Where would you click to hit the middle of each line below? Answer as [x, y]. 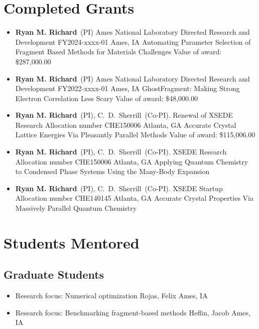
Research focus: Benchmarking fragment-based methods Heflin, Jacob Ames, [133, 312]
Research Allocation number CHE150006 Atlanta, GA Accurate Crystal [126, 125]
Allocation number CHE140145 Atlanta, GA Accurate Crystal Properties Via [134, 198]
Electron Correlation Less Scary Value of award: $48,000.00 [107, 98]
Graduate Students [54, 274]
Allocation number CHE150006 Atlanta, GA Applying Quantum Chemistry [132, 161]
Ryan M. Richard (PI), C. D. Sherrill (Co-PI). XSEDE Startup [119, 188]
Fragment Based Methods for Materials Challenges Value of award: [118, 52]
